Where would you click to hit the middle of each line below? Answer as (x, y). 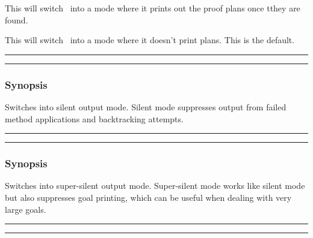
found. (17, 19)
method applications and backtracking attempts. (94, 118)
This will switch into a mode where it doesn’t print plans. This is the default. (150, 40)
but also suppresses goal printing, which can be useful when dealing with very (148, 197)
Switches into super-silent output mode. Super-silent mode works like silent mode (155, 186)
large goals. (26, 209)
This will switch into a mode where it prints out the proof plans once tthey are (153, 8)
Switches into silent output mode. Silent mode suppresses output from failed (146, 107)
